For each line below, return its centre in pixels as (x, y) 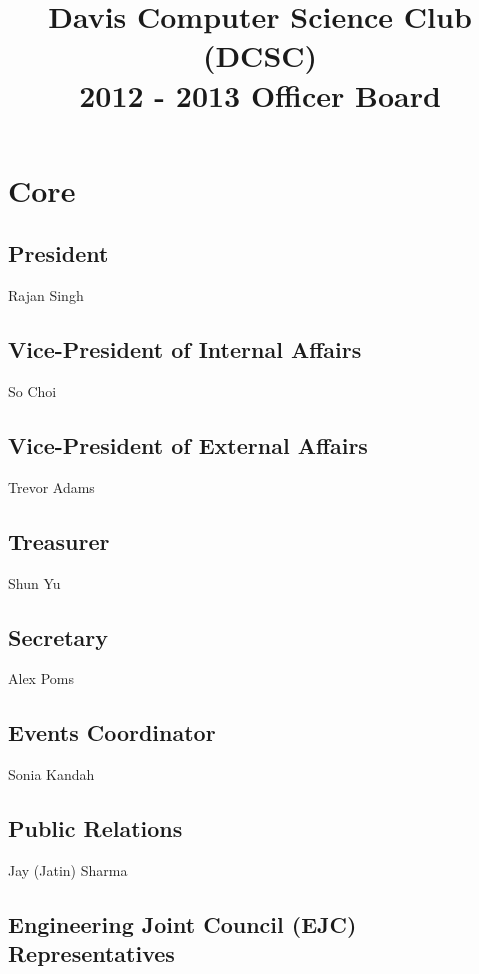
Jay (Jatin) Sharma (68, 869)
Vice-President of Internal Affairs (185, 349)
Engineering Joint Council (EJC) (182, 923)
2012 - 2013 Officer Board (260, 94)
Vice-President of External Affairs (188, 444)
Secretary (58, 636)
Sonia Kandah (51, 774)
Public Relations (95, 828)
